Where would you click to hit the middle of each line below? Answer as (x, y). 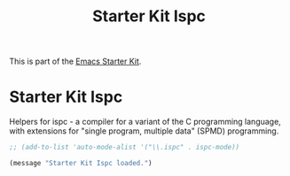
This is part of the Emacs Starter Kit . (75, 61)
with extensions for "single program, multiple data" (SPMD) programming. (144, 131)
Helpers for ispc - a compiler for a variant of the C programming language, (145, 122)
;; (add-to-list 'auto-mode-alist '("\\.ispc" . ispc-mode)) (125, 148)
